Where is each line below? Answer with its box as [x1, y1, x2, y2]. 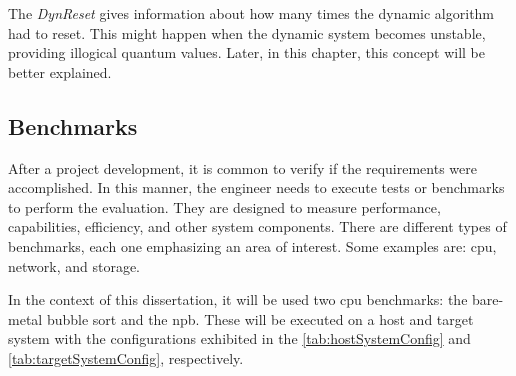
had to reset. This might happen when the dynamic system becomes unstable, [8, 22, 486, 43]
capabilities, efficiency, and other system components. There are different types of [8, 216, 507, 237]
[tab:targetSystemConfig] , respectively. [8, 347, 244, 368]
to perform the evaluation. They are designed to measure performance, [8, 196, 441, 217]
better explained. [8, 61, 112, 82]
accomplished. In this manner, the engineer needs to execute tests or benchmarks [8, 177, 505, 198]
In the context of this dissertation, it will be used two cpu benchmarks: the [8, 289, 468, 310]
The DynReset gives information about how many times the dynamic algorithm [8, 3, 495, 23]
